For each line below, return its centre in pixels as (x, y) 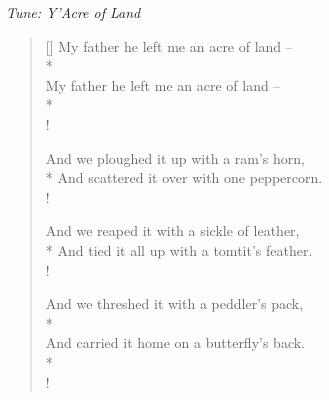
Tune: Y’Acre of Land (73, 12)
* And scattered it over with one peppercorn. (184, 177)
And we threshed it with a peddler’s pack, (174, 303)
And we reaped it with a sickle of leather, (172, 230)
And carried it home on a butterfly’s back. (175, 342)
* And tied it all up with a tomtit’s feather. (179, 249)
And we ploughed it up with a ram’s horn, (175, 157)
